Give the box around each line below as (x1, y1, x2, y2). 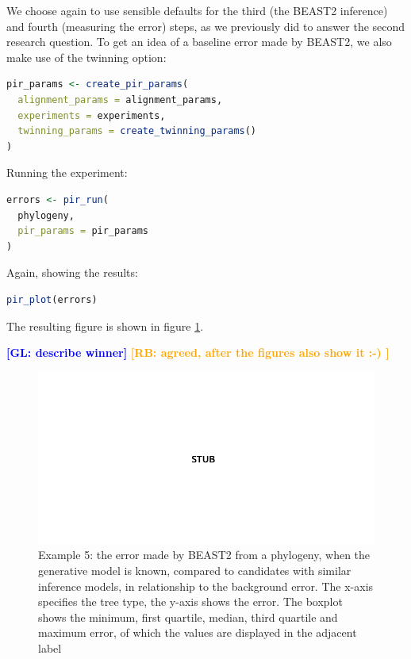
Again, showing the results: (6, 264, 138, 281)
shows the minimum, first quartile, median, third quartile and (38, 608, 338, 625)
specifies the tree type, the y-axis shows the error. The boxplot (38, 593, 343, 610)
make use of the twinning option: (6, 48, 167, 65)
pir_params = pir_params (17, 225, 148, 237)
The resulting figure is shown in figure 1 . (6, 317, 204, 334)
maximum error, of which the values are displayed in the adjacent (38, 624, 357, 641)
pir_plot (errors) (6, 293, 98, 305)
